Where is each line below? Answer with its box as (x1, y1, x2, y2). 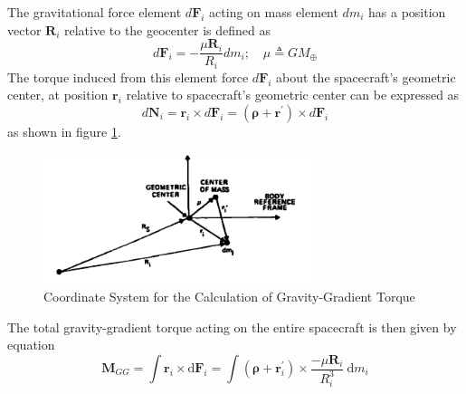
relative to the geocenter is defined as (63, 20, 271, 39)
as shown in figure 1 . (7, 121, 121, 140)
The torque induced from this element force (7, 67, 249, 86)
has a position (368, 3, 446, 21)
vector (7, 20, 42, 39)
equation (7, 335, 55, 354)
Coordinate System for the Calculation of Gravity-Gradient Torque (43, 287, 415, 306)
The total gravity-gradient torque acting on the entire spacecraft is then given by (7, 317, 457, 336)
